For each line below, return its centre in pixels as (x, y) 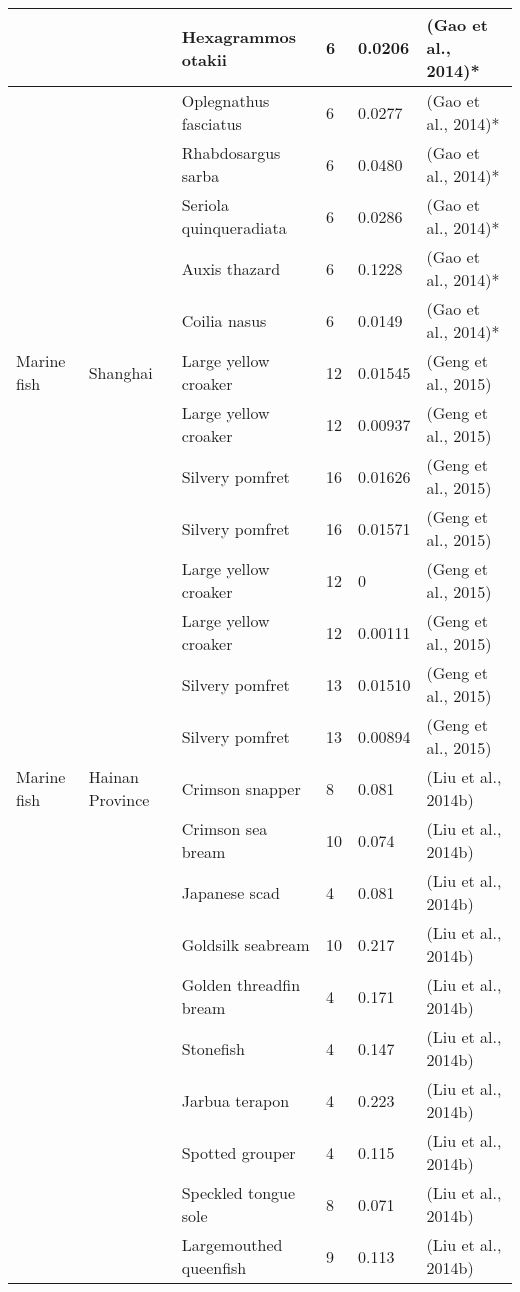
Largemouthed (232, 1244)
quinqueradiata (234, 227)
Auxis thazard (231, 268)
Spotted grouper (238, 1152)
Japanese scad (230, 892)
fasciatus (211, 123)
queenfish (214, 1267)
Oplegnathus (225, 100)
